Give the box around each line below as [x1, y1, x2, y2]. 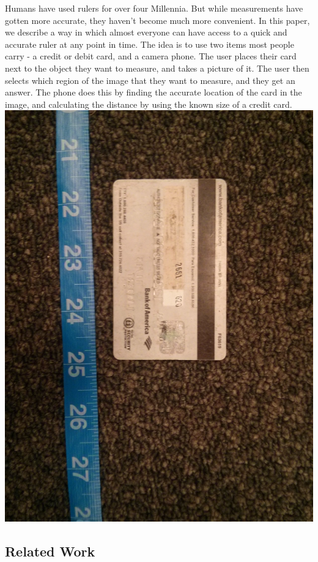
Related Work [5, 542, 95, 561]
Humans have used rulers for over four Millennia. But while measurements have [5, 2, 303, 14]
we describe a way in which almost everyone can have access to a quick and [5, 26, 287, 39]
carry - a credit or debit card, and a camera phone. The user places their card [5, 50, 297, 62]
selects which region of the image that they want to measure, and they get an [5, 73, 295, 86]
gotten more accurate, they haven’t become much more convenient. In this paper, [5, 13, 310, 26]
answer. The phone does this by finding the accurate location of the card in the [5, 86, 302, 99]
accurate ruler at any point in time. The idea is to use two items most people [5, 37, 294, 50]
